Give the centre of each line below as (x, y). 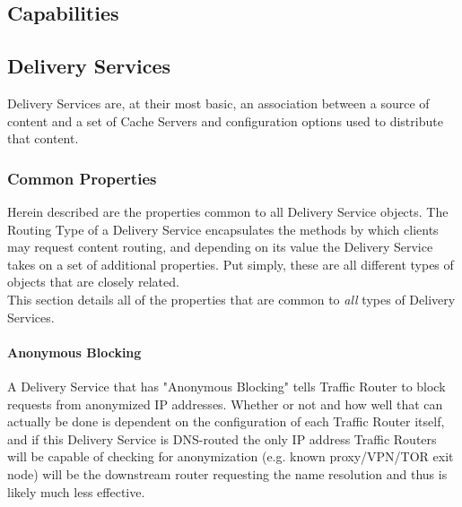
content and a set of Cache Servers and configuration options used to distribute (225, 120)
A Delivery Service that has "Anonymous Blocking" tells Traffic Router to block (227, 386)
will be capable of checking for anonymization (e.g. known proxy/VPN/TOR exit (231, 456)
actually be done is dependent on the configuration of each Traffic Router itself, (226, 421)
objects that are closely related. (93, 282)
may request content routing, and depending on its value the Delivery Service (220, 247)
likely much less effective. (76, 491)
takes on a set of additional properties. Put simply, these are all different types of (231, 264)
